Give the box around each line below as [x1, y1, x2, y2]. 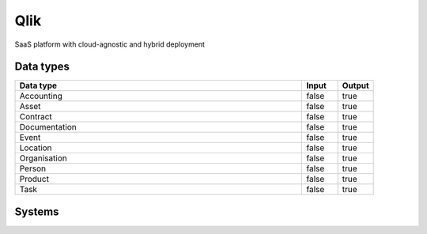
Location [19, 142, 52, 153]
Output [342, 80, 369, 91]
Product [19, 174, 49, 185]
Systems [14, 205, 59, 218]
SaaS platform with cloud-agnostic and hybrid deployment [14, 40, 206, 49]
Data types [14, 60, 70, 74]
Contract [19, 111, 53, 123]
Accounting [19, 91, 62, 102]
